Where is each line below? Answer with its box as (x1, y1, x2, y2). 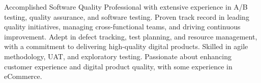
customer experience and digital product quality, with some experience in (4, 61, 233, 71)
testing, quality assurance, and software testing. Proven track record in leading (4, 11, 249, 22)
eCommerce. (4, 71, 42, 81)
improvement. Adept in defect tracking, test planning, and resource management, (4, 31, 257, 41)
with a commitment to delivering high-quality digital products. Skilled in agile (4, 41, 248, 52)
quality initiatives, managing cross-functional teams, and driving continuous (4, 21, 241, 32)
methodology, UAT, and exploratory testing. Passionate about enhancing (4, 51, 232, 61)
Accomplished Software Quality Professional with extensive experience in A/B (4, 2, 248, 12)
